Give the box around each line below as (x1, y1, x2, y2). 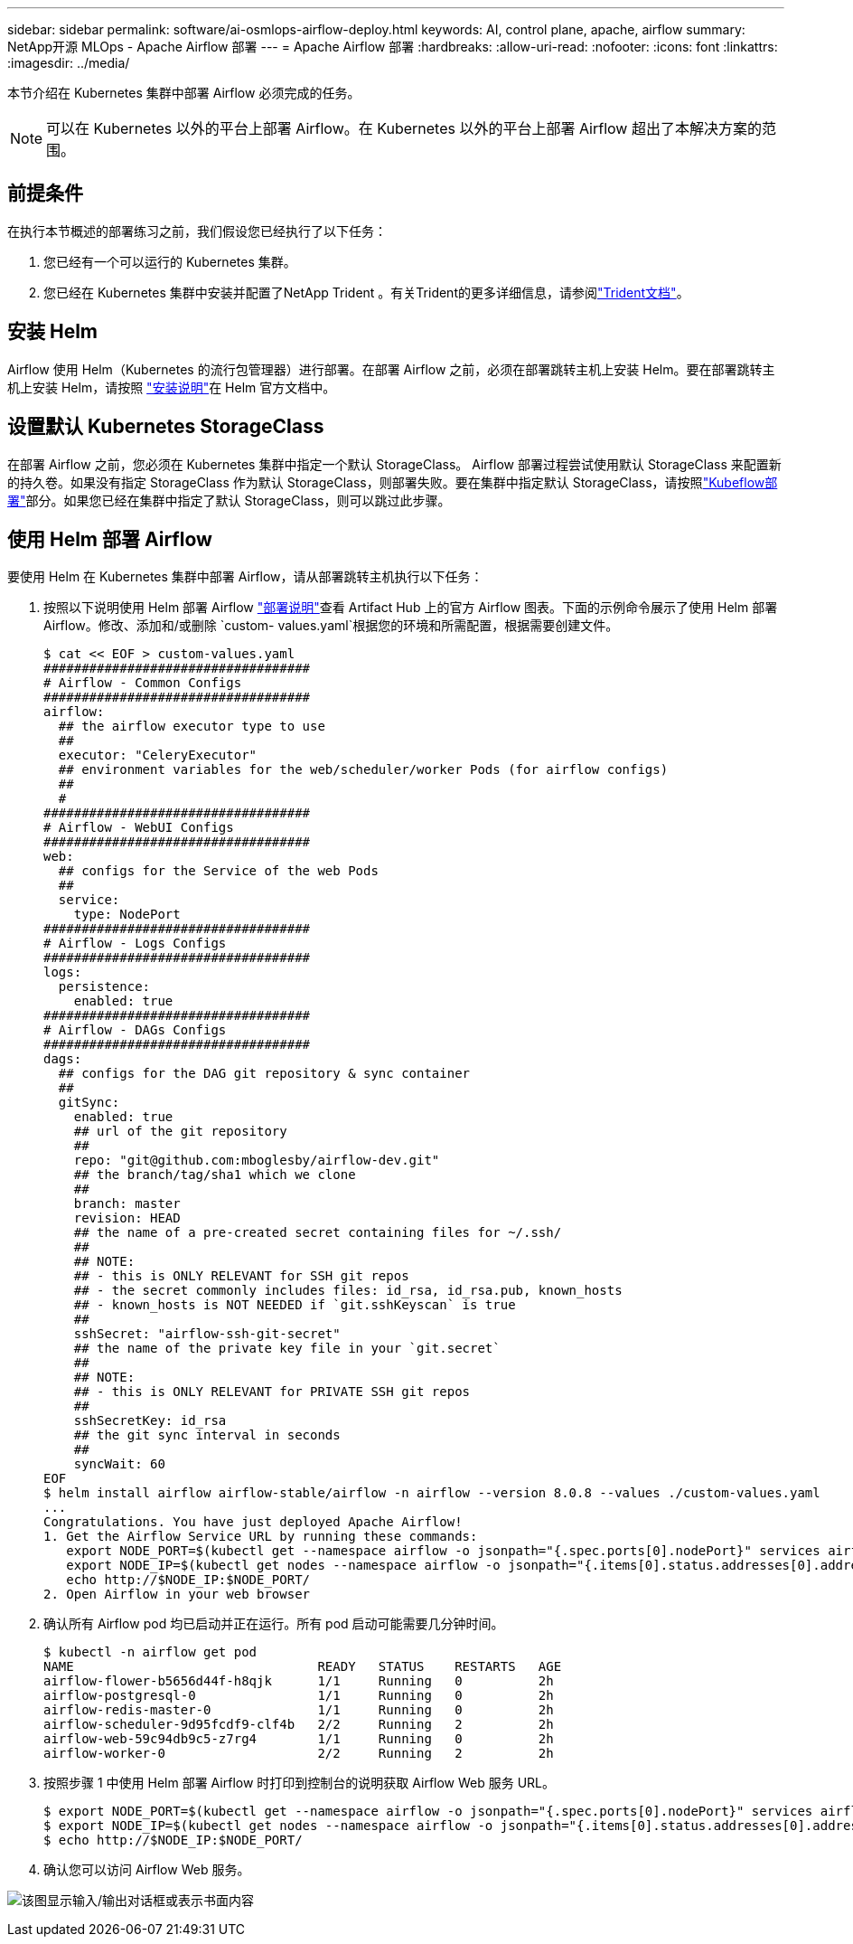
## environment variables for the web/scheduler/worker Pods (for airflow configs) (58, 762, 669, 778)
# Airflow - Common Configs (43, 675, 242, 691)
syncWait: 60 (73, 1457, 165, 1472)
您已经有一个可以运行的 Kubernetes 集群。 (43, 253, 296, 269)
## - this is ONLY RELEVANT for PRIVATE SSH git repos (73, 1384, 471, 1400)
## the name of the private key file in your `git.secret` (73, 1341, 501, 1356)
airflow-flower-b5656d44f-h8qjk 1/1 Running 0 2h (43, 1674, 554, 1689)
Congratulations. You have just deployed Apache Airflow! (43, 1515, 463, 1530)
